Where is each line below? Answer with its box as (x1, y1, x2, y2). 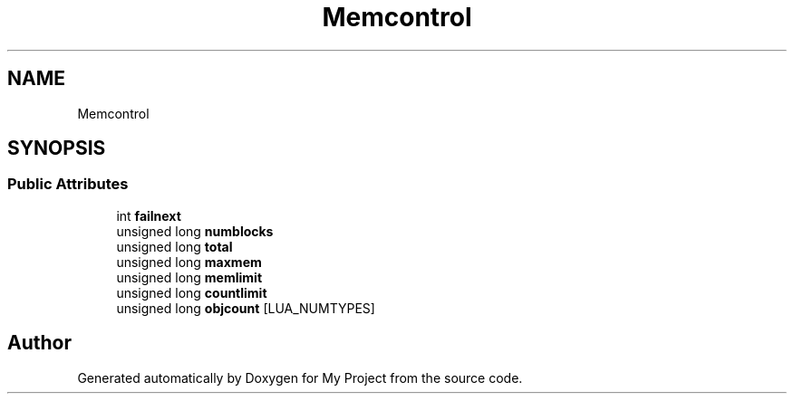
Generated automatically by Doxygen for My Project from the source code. (77, 369, 523, 386)
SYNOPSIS (7, 137, 106, 160)
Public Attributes (7, 175, 129, 194)
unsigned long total (116, 238, 233, 254)
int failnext (116, 207, 181, 224)
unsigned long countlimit (116, 284, 267, 301)
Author (7, 331, 72, 355)
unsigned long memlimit (116, 269, 263, 285)
